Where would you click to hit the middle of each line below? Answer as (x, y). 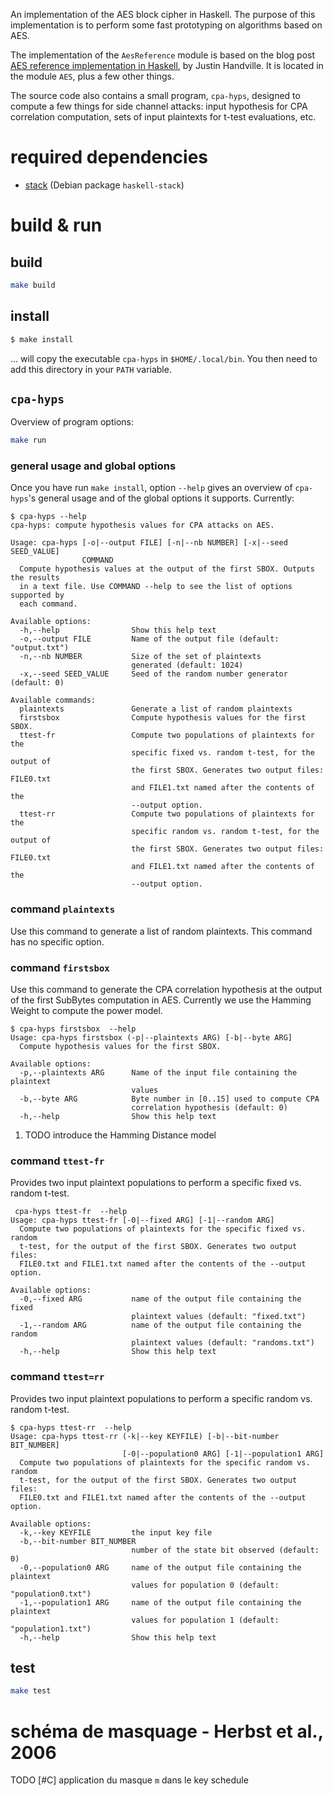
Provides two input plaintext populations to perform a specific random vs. (161, 1398)
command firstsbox (60, 967)
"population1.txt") (51, 1629)
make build (33, 285)
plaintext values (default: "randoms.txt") (223, 1343)
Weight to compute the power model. (86, 1011)
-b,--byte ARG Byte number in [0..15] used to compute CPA (169, 1099)
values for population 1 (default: (205, 1620)
